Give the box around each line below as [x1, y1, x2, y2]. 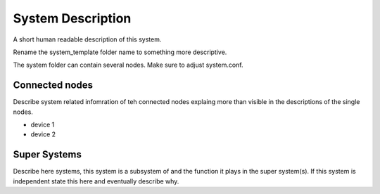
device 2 [30, 130, 56, 138]
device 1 [30, 120, 55, 129]
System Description [13, 11, 132, 26]
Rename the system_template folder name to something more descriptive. [13, 48, 227, 56]
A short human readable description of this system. [13, 35, 162, 44]
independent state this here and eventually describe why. [13, 176, 179, 186]
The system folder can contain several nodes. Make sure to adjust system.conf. [13, 60, 243, 70]
